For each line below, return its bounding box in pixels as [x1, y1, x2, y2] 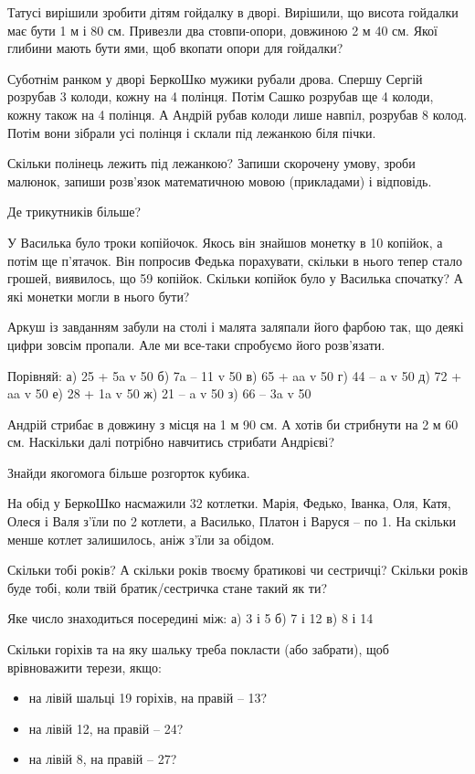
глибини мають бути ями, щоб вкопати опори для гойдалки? [7, 38, 343, 58]
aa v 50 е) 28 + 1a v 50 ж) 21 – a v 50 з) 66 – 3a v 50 [7, 384, 311, 403]
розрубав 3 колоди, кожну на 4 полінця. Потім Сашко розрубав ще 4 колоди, [7, 87, 434, 106]
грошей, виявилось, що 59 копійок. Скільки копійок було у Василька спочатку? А [7, 269, 463, 288]
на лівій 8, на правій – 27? [28, 749, 177, 769]
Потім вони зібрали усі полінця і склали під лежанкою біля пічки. [7, 122, 376, 142]
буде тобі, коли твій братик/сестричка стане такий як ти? [7, 578, 328, 597]
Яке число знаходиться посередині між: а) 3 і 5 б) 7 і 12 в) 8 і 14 [7, 609, 374, 628]
